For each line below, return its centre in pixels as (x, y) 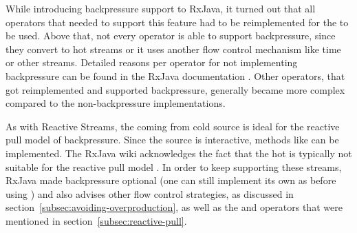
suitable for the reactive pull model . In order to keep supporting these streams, (174, 166)
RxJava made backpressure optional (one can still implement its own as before (171, 180)
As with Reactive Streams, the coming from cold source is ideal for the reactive (173, 126)
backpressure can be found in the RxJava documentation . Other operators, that (175, 75)
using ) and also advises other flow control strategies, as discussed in (150, 193)
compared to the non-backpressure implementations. (116, 103)
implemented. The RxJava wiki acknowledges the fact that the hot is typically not (179, 153)
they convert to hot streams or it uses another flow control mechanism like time (173, 49)
